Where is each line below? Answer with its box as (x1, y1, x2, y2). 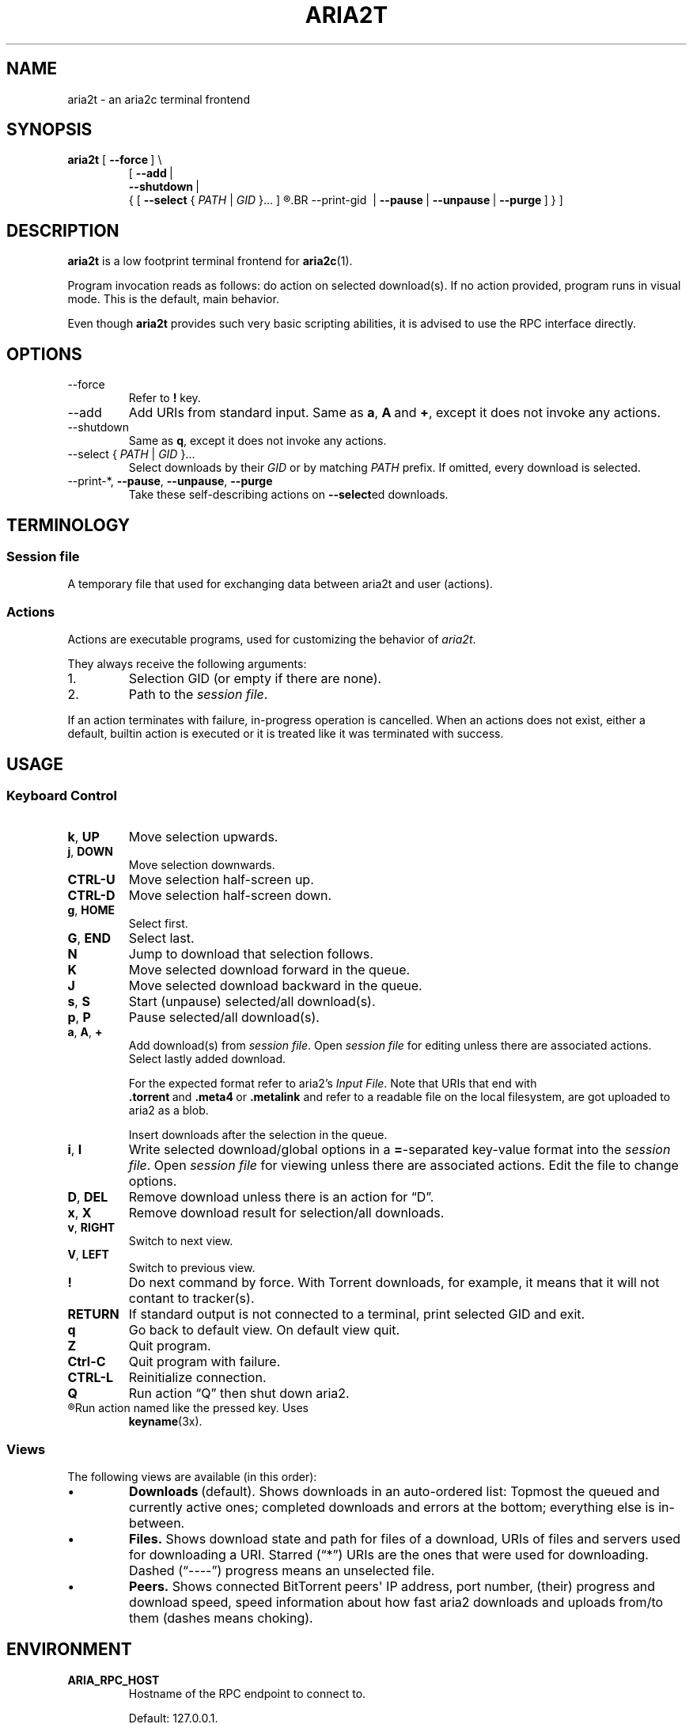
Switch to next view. (128, 1234, 233, 1248)
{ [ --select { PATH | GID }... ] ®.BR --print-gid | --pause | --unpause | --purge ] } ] (128, 193, 563, 207)
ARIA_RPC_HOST (67, 1673, 160, 1687)
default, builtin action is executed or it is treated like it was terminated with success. (67, 727, 504, 741)
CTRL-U (67, 871, 116, 888)
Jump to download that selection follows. (128, 946, 373, 963)
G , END (67, 930, 111, 947)
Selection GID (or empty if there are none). (128, 670, 382, 687)
